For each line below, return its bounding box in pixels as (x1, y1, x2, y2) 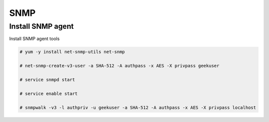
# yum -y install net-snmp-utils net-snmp (19, 49, 125, 55)
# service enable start (19, 91, 78, 96)
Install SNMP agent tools (9, 36, 60, 42)
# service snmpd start (19, 77, 75, 82)
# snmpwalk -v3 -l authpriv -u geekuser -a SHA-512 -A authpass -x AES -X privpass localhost (19, 105, 257, 110)
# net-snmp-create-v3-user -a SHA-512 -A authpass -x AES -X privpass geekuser (19, 63, 220, 69)
